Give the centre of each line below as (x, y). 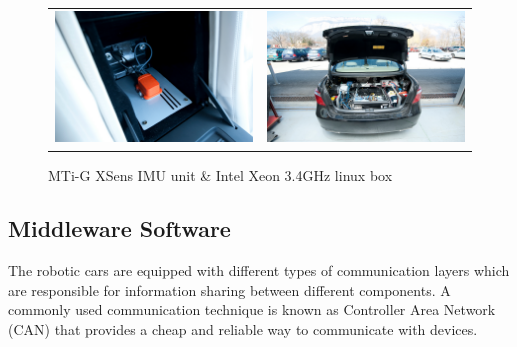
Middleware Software (119, 228)
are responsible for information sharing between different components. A (229, 289)
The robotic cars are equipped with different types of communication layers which (259, 270)
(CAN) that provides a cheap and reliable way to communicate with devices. (243, 329)
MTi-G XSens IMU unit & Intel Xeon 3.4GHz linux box (220, 174)
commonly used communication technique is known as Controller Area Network (252, 309)
